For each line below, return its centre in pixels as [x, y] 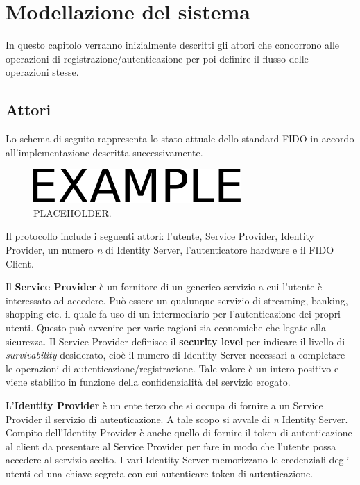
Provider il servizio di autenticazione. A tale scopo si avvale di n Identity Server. [177, 419]
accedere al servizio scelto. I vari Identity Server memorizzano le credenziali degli [178, 460]
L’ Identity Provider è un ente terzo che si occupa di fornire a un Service [164, 405]
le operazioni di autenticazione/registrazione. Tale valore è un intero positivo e [172, 368]
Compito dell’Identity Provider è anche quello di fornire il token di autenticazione [179, 433]
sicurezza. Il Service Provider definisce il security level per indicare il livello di [175, 341]
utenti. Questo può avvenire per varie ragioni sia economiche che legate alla [166, 328]
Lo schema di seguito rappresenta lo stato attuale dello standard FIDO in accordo [180, 139]
